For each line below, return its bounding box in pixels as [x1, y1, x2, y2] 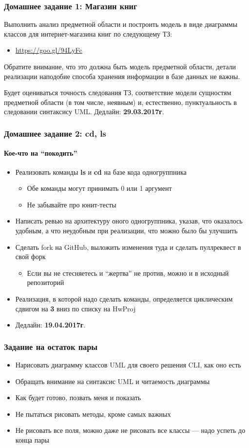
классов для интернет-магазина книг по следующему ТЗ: [4, 28, 172, 39]
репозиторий [27, 277, 64, 287]
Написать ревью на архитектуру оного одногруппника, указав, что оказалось [15, 216, 243, 226]
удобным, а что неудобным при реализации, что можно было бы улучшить [15, 225, 238, 235]
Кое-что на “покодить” [4, 148, 77, 158]
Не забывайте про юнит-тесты [27, 199, 116, 209]
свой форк [15, 251, 46, 262]
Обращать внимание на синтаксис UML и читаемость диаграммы [15, 376, 210, 386]
